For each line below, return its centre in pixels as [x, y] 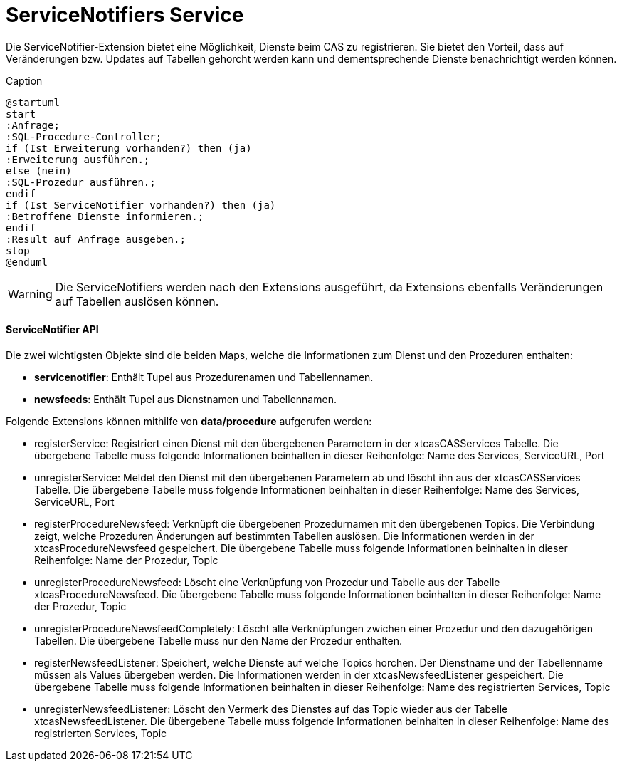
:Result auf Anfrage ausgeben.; [96, 239]
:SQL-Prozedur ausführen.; [81, 182]
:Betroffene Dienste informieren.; [105, 216]
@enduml [27, 262]
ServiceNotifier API [52, 330]
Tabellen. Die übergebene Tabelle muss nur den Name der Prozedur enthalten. [218, 640]
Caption [24, 80]
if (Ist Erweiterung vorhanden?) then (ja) [129, 148]
